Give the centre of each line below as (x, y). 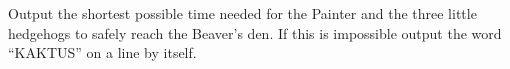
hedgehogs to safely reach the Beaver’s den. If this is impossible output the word (255, 32)
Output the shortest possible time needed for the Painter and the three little (242, 13)
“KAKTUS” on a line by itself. (102, 52)
